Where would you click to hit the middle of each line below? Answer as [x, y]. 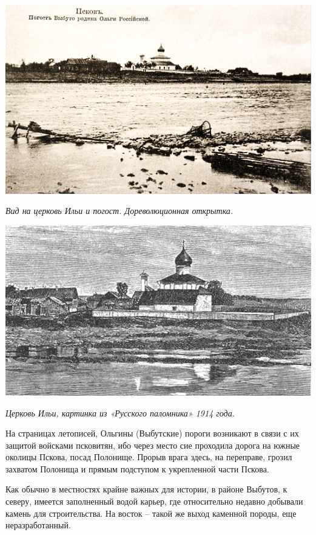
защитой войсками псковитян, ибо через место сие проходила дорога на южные [153, 445]
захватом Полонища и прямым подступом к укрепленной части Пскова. [137, 468]
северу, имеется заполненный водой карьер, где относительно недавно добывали [154, 501]
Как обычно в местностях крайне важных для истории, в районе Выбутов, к [146, 489]
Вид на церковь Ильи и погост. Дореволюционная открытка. [119, 211]
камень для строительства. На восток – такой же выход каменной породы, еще [151, 513]
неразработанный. [38, 525]
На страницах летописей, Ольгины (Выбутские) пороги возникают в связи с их [152, 433]
